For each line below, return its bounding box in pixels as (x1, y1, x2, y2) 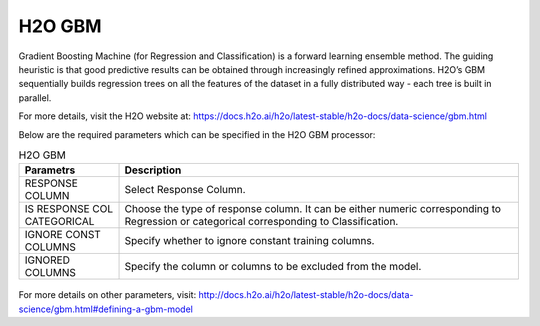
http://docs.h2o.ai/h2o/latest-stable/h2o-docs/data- (198, 289, 414, 301)
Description (124, 163, 182, 177)
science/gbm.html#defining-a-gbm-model (18, 303, 194, 315)
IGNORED (24, 253, 70, 267)
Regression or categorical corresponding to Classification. (124, 215, 399, 229)
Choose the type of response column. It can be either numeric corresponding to (124, 202, 502, 216)
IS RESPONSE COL (24, 202, 114, 216)
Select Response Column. (124, 183, 246, 197)
